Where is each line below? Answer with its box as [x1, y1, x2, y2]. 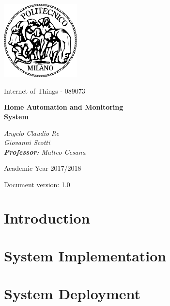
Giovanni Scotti [4, 137, 50, 147]
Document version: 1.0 [4, 179, 70, 189]
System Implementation [4, 246, 167, 266]
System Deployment [4, 284, 140, 304]
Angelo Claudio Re [4, 128, 60, 138]
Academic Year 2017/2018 [4, 163, 81, 173]
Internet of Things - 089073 [4, 85, 85, 96]
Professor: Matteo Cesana [4, 146, 86, 157]
